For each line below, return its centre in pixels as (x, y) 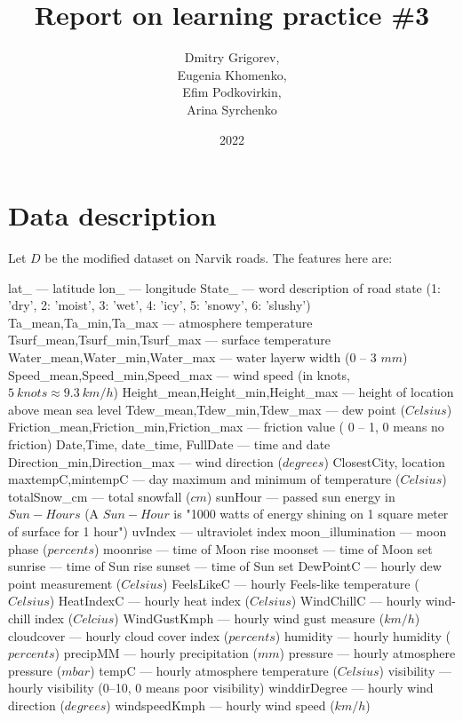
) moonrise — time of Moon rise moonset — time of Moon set (263, 548)
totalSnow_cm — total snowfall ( (100, 496)
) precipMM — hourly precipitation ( (156, 653)
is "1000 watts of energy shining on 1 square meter (311, 514)
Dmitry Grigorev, (232, 57)
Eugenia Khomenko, (232, 74)
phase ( (28, 548)
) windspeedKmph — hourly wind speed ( (220, 705)
